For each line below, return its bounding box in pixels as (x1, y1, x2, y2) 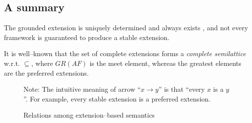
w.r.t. (4, 58, 20, 68)
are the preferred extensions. (4, 67, 89, 78)
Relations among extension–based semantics (23, 110, 155, 120)
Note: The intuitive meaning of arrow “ (23, 84, 141, 94)
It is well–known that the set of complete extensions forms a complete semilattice (4, 48, 246, 59)
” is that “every (158, 84, 205, 94)
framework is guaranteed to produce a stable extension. (4, 32, 169, 42)
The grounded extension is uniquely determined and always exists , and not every (4, 22, 248, 33)
